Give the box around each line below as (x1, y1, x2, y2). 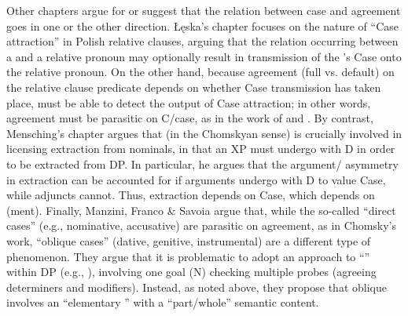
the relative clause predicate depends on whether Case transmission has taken (6, 78, 381, 95)
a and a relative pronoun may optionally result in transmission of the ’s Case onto (6, 48, 402, 64)
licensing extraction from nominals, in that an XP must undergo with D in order (6, 140, 395, 157)
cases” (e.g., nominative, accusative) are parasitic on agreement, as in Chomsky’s (6, 217, 397, 234)
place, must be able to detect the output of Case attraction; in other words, (6, 94, 371, 111)
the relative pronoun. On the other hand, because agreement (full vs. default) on (6, 64, 395, 80)
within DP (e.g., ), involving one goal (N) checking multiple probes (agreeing (6, 263, 377, 280)
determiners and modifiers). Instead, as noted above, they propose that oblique (6, 278, 387, 295)
